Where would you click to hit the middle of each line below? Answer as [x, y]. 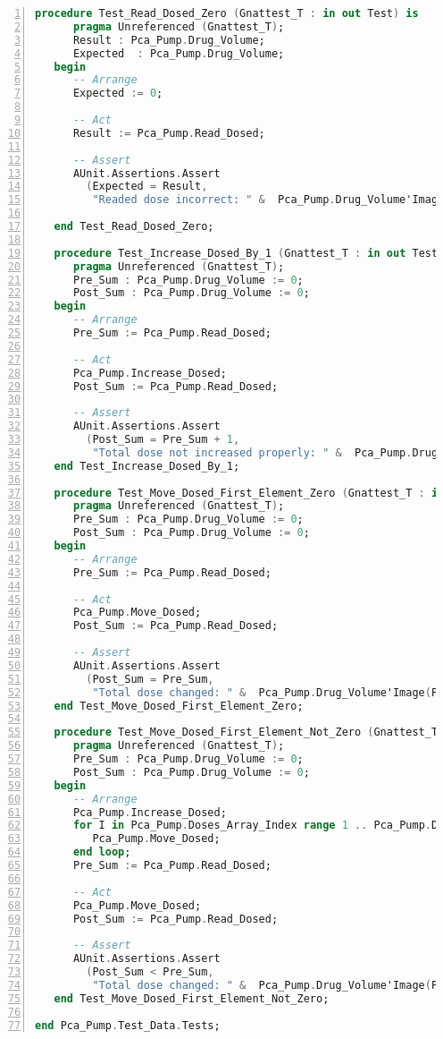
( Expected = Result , [147, 187]
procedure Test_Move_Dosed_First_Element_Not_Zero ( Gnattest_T [246, 732]
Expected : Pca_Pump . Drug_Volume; [179, 53]
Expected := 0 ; [118, 94]
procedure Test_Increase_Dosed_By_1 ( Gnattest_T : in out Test [246, 253]
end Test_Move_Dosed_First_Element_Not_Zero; [192, 998]
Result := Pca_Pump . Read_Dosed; [169, 133]
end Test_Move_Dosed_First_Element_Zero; [179, 706]
